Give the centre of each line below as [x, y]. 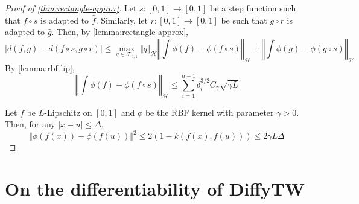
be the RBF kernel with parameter [209, 112]
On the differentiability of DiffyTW [155, 189]
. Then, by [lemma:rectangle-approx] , [120, 32]
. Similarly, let [122, 20]
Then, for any [30, 124]
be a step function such [253, 8]
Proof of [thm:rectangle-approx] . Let [71, 8]
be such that [244, 20]
